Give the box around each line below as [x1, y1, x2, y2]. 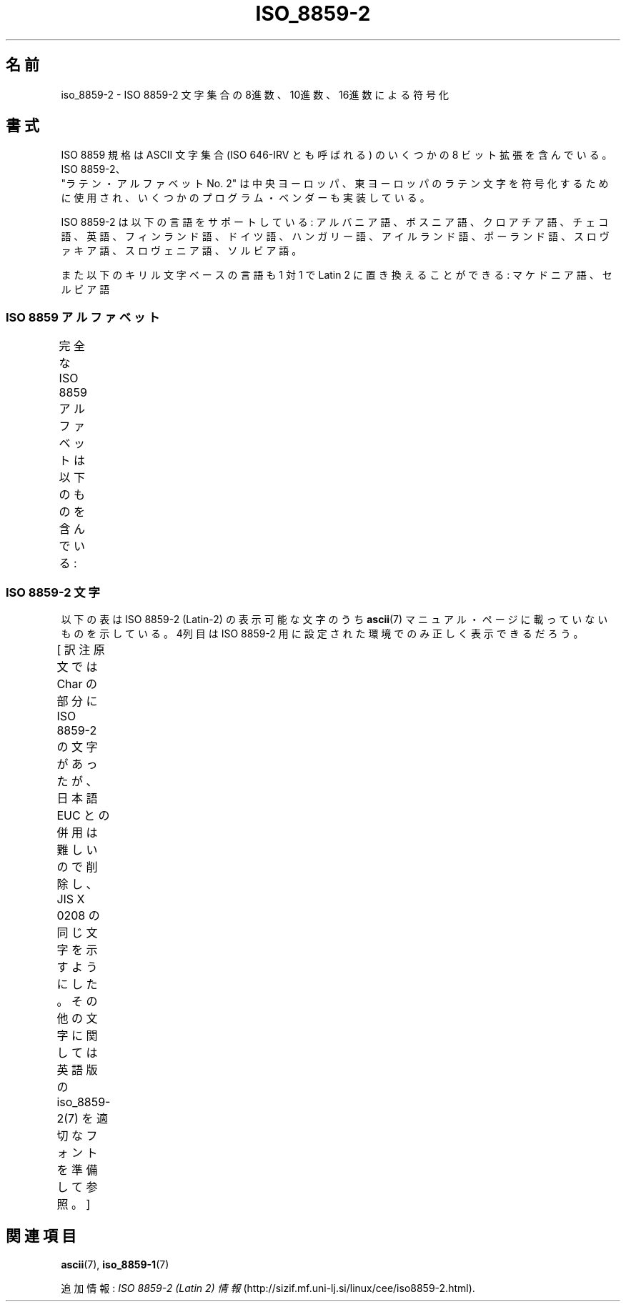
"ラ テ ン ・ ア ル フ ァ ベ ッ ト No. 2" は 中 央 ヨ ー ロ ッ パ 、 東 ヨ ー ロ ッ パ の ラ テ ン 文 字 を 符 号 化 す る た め [61, 177, 609, 190]
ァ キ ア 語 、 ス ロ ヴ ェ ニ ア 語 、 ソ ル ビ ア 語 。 [61, 244, 302, 257]
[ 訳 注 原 [56, 642, 105, 657]
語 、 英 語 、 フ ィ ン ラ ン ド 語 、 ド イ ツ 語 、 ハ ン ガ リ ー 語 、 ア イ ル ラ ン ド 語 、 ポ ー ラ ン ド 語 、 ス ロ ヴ [61, 230, 610, 243]
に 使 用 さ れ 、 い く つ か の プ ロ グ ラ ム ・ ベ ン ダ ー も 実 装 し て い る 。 [61, 192, 430, 204]
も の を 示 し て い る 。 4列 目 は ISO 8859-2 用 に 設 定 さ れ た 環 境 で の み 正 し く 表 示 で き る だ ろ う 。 [61, 627, 584, 640]
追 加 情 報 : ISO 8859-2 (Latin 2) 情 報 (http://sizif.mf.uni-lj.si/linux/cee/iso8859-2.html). [61, 1281, 475, 1294]
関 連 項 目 [6, 1227, 76, 1246]
